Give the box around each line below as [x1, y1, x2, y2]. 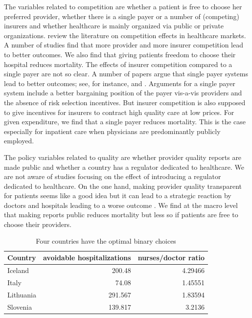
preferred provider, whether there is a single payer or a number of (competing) [4, 11, 239, 21]
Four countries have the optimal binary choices [36, 235, 176, 246]
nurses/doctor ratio [137, 252, 205, 263]
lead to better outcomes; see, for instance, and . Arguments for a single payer [4, 78, 235, 88]
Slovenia [7, 301, 32, 312]
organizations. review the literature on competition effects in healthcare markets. [4, 30, 246, 40]
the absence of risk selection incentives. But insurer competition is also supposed [4, 97, 246, 107]
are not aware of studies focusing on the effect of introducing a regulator [4, 171, 221, 182]
